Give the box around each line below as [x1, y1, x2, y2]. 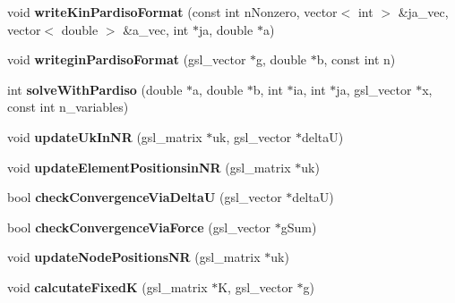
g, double [256, 50, 307, 69]
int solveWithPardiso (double [7, 80, 183, 98]
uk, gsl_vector [212, 127, 292, 146]
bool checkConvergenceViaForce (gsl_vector [7, 217, 271, 236]
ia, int [293, 80, 326, 98]
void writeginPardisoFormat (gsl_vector [7, 50, 246, 69]
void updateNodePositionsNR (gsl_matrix [7, 248, 261, 266]
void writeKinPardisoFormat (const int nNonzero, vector [7, 3, 338, 21]
